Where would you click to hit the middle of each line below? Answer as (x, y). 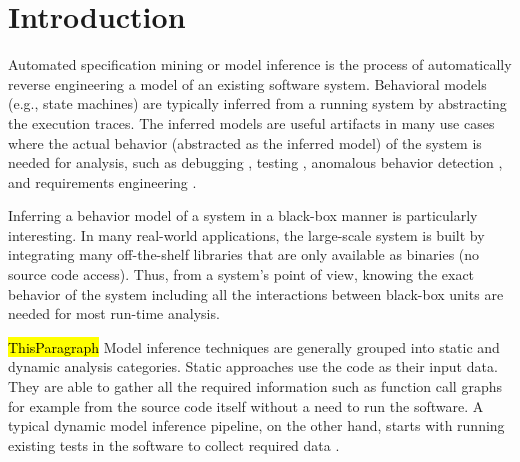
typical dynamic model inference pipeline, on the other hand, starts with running (256, 425)
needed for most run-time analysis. (114, 313)
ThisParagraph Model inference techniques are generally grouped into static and (254, 346)
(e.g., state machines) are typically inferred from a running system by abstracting (257, 103)
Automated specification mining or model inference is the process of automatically (260, 64)
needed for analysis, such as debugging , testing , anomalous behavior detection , (255, 162)
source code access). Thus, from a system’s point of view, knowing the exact (241, 274)
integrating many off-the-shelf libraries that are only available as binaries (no (244, 254)
